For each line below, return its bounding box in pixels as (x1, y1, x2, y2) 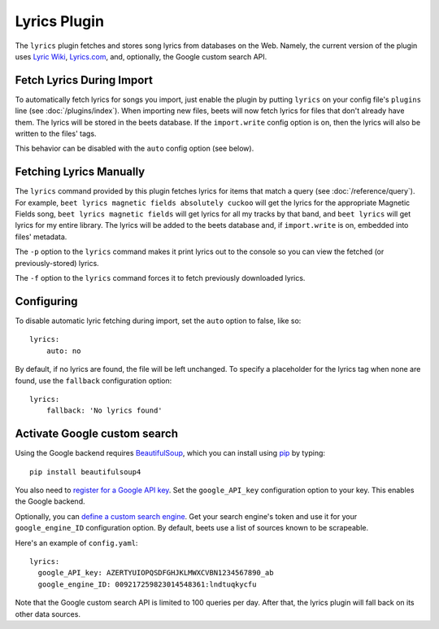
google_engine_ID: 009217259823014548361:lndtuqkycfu (37, 579, 257, 589)
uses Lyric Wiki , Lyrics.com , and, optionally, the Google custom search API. (15, 51, 267, 61)
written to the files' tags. (15, 129, 97, 138)
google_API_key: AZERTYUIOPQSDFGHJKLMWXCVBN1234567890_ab (37, 568, 274, 578)
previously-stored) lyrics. (15, 258, 99, 268)
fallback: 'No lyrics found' (46, 406, 163, 415)
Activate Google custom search (15, 427, 179, 441)
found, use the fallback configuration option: (15, 375, 172, 386)
